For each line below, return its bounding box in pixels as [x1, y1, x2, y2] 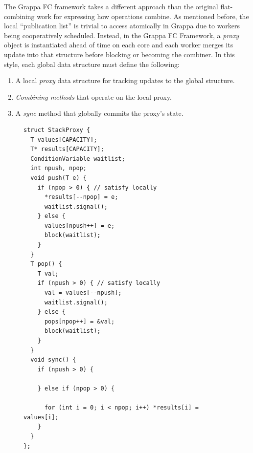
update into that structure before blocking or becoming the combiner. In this [4, 49, 235, 59]
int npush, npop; [30, 165, 87, 172]
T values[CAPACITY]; [30, 136, 97, 143]
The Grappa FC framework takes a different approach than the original [4, 1, 218, 11]
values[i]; [23, 413, 59, 421]
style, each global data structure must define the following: [4, 59, 180, 69]
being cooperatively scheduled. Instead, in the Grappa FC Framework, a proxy [4, 30, 239, 40]
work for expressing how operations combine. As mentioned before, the [37, 11, 249, 21]
